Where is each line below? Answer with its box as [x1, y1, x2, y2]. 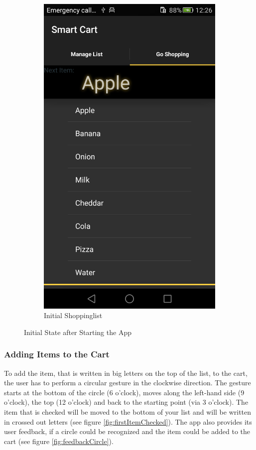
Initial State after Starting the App [24, 327, 131, 337]
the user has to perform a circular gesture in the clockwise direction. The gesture [4, 377, 251, 388]
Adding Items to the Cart [4, 348, 110, 360]
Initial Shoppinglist [44, 310, 103, 321]
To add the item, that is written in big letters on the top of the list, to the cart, [4, 367, 248, 378]
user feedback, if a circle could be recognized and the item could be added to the [4, 426, 251, 437]
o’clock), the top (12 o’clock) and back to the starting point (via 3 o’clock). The [4, 397, 249, 407]
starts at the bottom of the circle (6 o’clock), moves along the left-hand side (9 [4, 387, 245, 397]
